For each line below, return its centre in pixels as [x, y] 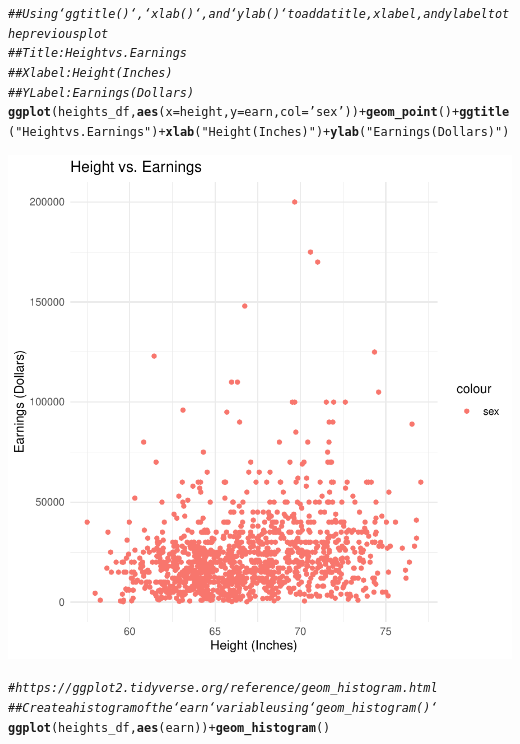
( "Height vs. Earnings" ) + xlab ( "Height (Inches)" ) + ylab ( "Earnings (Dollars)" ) [259, 131]
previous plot [65, 33]
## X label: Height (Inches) [90, 72]
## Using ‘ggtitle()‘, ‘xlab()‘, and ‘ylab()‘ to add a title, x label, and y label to [255, 14]
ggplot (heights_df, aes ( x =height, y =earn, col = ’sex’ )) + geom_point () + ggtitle [259, 112]
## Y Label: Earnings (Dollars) [101, 92]
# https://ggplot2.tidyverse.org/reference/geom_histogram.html [223, 688]
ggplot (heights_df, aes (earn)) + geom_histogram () [169, 727]
